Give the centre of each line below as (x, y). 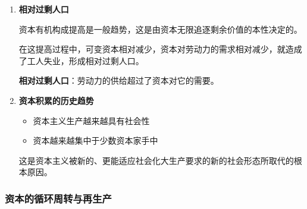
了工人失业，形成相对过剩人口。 (81, 60)
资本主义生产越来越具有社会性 (91, 120)
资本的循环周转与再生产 (58, 198)
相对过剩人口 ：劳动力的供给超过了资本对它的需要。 (119, 80)
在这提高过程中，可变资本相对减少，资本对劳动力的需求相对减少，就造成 (160, 49)
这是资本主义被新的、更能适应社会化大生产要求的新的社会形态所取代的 (156, 160)
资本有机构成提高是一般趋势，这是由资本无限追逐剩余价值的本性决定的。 (160, 29)
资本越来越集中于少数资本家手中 (95, 140)
